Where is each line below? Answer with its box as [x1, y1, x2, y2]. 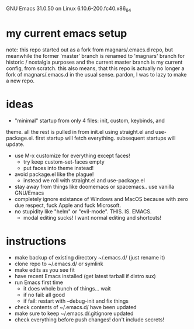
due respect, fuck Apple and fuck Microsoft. [14, 202, 122, 209]
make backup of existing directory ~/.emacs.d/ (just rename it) [14, 254, 165, 261]
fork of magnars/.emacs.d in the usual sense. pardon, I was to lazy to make [6, 71, 187, 78]
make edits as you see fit [14, 266, 75, 273]
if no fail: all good [23, 291, 65, 298]
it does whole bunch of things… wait [23, 285, 111, 292]
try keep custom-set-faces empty [23, 158, 105, 165]
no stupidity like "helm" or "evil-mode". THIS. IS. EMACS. [14, 207, 152, 215]
